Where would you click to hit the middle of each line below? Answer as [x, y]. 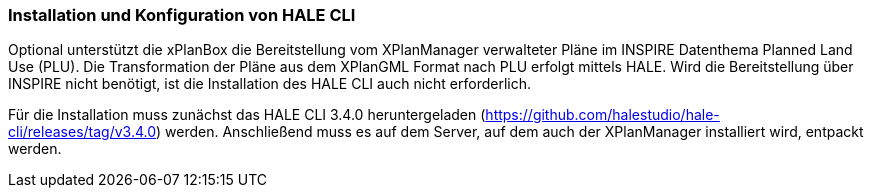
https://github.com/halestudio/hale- [602, 115]
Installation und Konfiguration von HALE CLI [182, 15]
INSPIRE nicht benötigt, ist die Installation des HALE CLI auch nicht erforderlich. [270, 84]
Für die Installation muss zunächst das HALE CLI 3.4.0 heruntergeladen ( [247, 115]
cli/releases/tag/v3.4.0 [82, 132]
